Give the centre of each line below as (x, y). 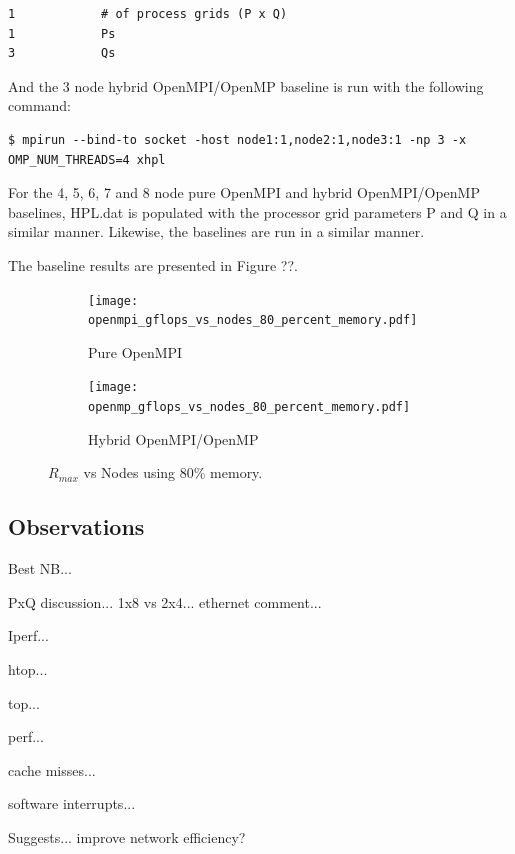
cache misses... (52, 769)
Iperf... (28, 635)
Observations (76, 526)
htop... (28, 668)
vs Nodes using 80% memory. (173, 472)
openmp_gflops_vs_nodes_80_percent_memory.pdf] (249, 407)
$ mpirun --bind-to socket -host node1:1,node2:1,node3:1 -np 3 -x (237, 139)
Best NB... (40, 568)
